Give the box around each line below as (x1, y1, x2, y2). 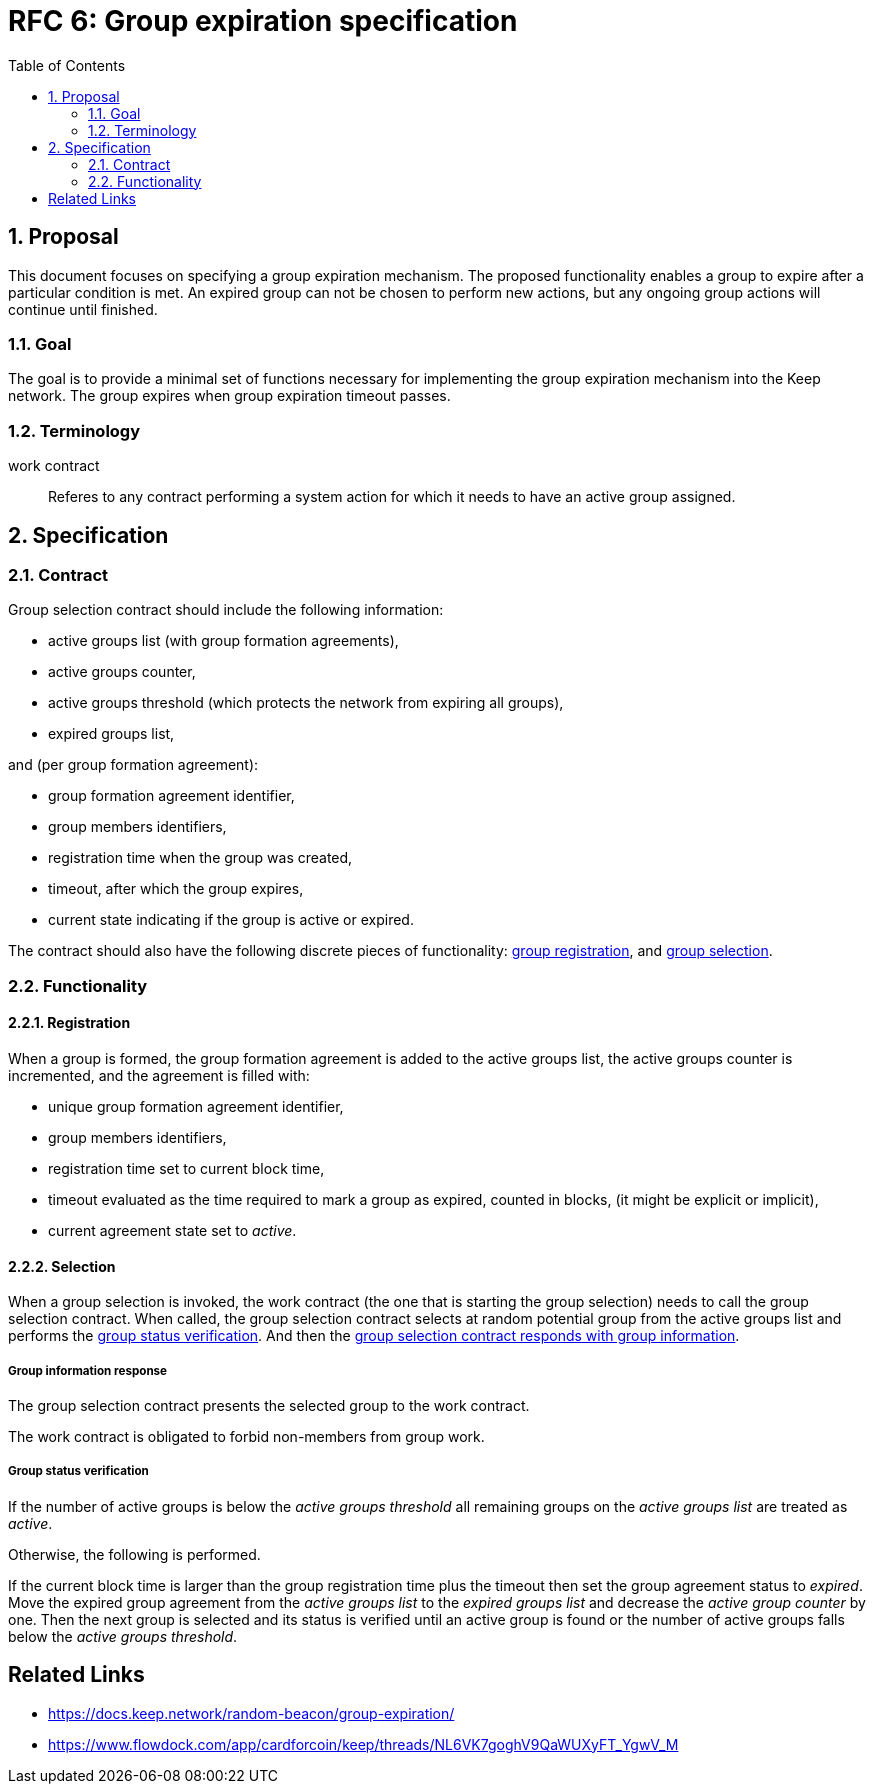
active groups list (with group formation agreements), (48, 632, 399, 650)
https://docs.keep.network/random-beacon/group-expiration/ (48, 1704, 455, 1722)
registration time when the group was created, (48, 849, 353, 867)
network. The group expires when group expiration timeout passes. (8, 387, 451, 405)
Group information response (8, 1363, 168, 1378)
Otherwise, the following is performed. (8, 1545, 261, 1563)
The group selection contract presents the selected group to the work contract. (8, 1396, 530, 1414)
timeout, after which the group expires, (48, 880, 304, 898)
